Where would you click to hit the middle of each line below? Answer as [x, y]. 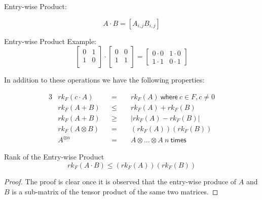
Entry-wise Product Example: [50, 41]
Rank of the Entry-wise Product [54, 157]
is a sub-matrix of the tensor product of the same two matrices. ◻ [115, 191]
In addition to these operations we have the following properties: [104, 80]
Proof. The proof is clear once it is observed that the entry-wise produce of [120, 182]
